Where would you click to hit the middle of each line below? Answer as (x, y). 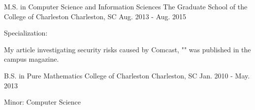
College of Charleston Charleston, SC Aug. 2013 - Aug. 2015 (95, 16)
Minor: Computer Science (43, 102)
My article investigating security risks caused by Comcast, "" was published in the (127, 49)
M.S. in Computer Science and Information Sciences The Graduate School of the (126, 6)
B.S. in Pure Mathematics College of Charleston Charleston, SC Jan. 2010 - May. (127, 75)
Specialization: (26, 33)
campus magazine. (32, 59)
